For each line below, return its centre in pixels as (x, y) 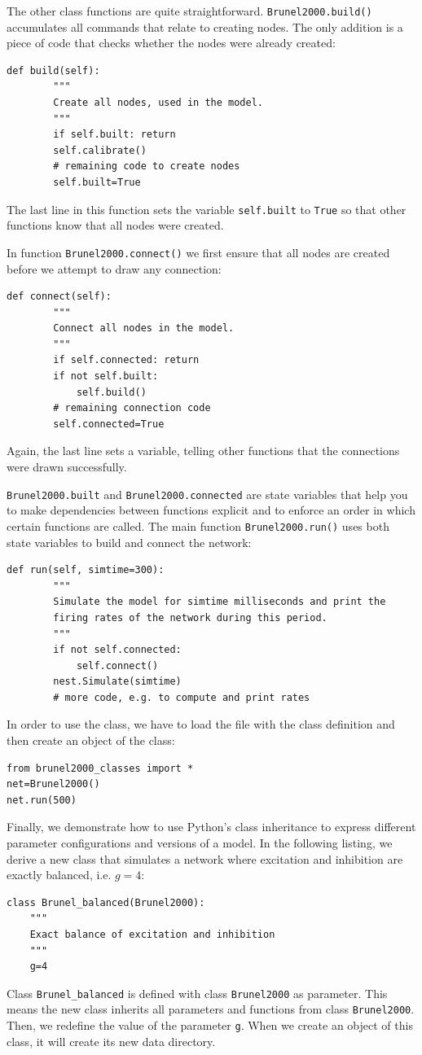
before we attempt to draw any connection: (114, 268)
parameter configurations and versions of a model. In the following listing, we (200, 843)
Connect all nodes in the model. (144, 328)
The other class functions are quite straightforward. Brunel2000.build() (189, 11)
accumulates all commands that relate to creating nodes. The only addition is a (205, 26)
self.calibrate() (100, 150)
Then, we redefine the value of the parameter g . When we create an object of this (210, 1025)
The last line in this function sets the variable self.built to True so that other (207, 209)
